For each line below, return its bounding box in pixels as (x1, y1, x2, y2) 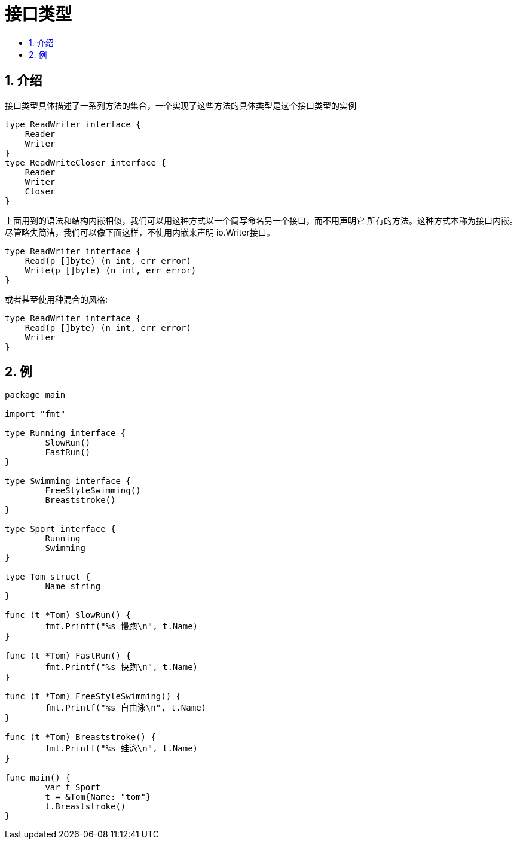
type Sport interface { (5, 524, 116, 534)
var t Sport (45, 782, 101, 793)
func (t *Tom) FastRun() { (5, 651, 131, 661)
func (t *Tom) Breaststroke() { (5, 732, 156, 742)
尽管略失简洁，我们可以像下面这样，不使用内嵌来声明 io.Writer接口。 (5, 227, 275, 237)
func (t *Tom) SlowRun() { (5, 610, 131, 620)
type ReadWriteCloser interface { (5, 157, 166, 167)
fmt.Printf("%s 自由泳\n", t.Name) (45, 703, 207, 713)
